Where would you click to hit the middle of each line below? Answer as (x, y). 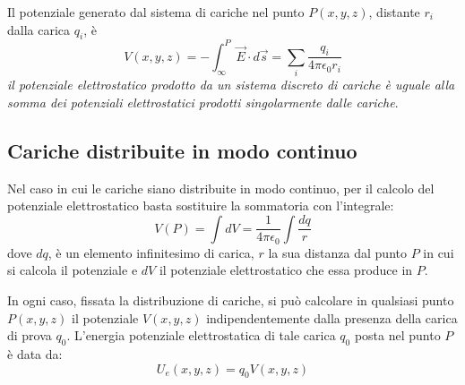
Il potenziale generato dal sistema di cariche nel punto (156, 12)
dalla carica (39, 29)
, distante (394, 12)
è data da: (35, 354)
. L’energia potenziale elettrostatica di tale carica (201, 335)
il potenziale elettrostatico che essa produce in (286, 270)
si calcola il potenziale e (73, 270)
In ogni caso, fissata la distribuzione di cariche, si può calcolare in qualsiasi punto (231, 300)
